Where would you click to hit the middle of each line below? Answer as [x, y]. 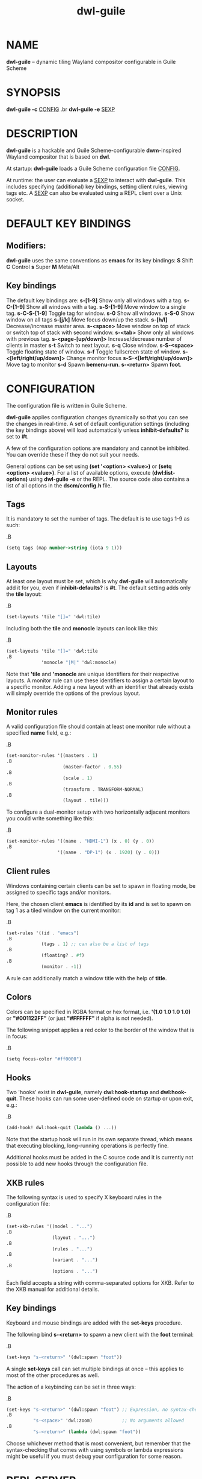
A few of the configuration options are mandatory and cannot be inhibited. [98, 448]
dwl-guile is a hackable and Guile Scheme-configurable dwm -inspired [94, 150]
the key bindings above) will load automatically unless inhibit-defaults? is [98, 430]
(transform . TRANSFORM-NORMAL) [103, 789]
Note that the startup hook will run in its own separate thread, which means [99, 1139]
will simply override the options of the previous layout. [73, 693]
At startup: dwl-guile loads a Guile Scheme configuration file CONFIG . [93, 168]
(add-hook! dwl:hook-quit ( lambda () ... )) [62, 1128]
